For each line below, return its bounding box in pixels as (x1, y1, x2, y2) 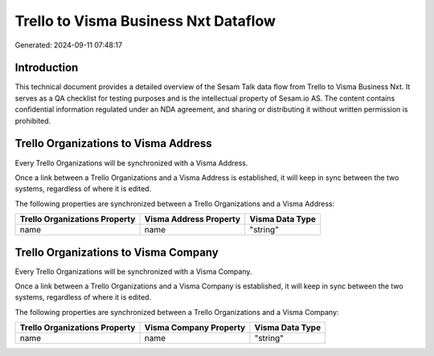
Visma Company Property (144, 322, 246, 333)
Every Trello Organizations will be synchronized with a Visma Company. (14, 266, 252, 276)
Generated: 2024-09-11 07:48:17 (14, 40, 123, 50)
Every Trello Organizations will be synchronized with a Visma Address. (14, 158, 248, 168)
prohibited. (14, 116, 51, 125)
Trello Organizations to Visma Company (14, 245, 219, 259)
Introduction (14, 61, 79, 75)
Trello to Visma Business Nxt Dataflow (14, 12, 276, 30)
